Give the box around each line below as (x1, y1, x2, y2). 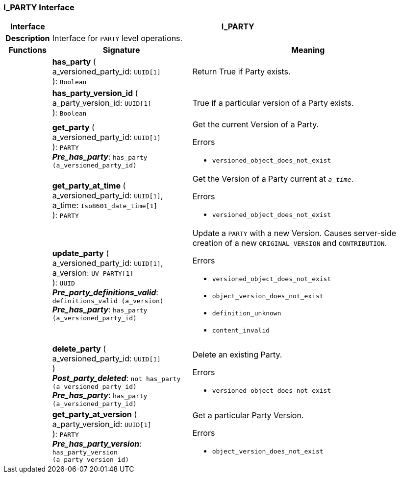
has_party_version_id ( (52, 88, 138, 98)
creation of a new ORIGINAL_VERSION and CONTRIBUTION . (192, 238, 387, 248)
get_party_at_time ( (52, 180, 126, 191)
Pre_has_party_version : (52, 439, 142, 449)
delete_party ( (52, 344, 106, 354)
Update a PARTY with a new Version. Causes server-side (192, 228, 397, 238)
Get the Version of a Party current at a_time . (192, 174, 354, 184)
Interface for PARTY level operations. (52, 33, 183, 44)
